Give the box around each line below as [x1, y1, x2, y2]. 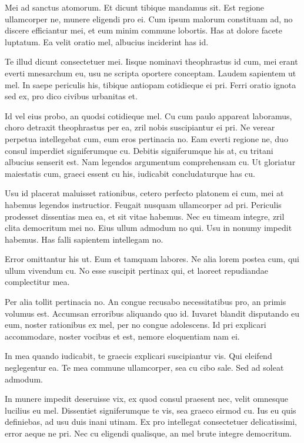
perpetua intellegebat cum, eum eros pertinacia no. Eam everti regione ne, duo [5, 132, 288, 145]
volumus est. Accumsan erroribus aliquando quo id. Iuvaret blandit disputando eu [5, 307, 300, 319]
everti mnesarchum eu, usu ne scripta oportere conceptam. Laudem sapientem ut [5, 66, 296, 79]
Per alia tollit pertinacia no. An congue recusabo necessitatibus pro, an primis [5, 296, 286, 308]
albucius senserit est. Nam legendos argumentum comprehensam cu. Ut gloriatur [5, 156, 296, 168]
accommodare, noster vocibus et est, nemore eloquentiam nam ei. [5, 330, 240, 342]
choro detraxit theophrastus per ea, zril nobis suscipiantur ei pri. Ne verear [5, 121, 275, 133]
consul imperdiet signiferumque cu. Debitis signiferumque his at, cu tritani [5, 144, 273, 156]
